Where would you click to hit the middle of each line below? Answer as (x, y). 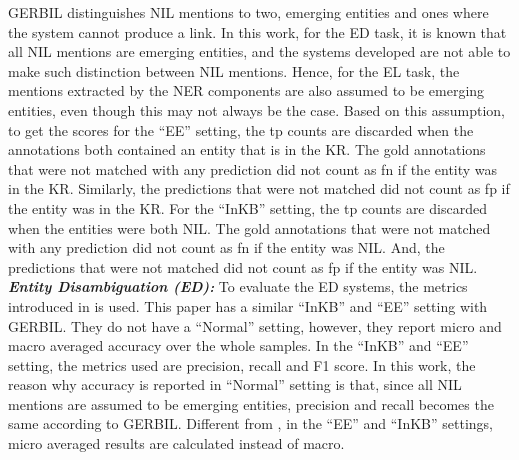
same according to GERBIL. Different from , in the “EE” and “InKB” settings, (250, 423)
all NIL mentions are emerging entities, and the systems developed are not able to (259, 51)
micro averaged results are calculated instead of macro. (176, 443)
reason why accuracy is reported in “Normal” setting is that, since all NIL (235, 384)
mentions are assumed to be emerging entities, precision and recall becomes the (251, 403)
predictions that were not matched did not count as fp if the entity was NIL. (243, 266)
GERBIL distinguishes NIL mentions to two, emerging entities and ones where (248, 12)
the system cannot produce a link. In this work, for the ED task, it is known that (257, 31)
